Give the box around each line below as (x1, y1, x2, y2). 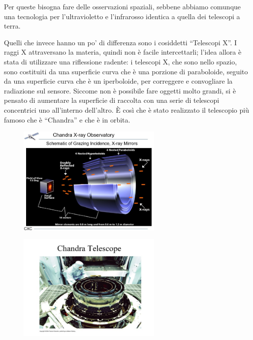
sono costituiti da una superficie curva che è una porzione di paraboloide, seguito (4, 66, 248, 76)
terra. (4, 21, 21, 31)
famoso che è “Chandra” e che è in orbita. (4, 114, 130, 124)
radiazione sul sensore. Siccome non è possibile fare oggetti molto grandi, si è (4, 85, 236, 95)
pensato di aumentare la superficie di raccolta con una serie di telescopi (4, 95, 220, 105)
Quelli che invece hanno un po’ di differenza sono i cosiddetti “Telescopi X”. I (4, 37, 237, 47)
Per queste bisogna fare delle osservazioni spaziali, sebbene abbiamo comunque (4, 1, 241, 11)
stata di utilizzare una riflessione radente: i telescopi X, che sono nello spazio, (4, 56, 237, 66)
